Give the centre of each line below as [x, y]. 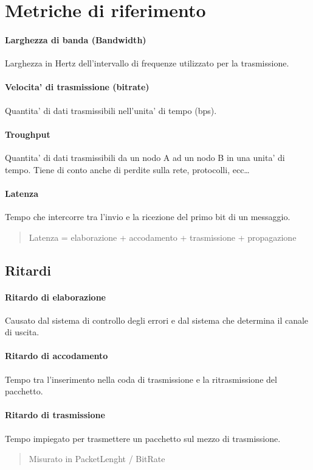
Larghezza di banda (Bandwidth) [76, 39]
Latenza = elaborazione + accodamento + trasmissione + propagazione [163, 237]
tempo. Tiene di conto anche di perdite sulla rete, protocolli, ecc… [127, 169]
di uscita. [22, 332]
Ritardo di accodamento [57, 356]
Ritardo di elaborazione [55, 297]
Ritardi [28, 270]
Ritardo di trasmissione [55, 415]
